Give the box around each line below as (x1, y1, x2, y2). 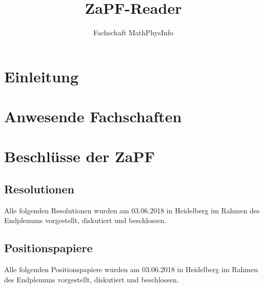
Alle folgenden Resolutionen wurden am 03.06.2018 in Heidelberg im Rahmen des (4, 205, 260, 215)
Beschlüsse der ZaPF (4, 146, 155, 167)
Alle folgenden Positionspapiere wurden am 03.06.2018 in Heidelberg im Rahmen (4, 264, 258, 275)
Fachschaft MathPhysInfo (93, 27, 174, 38)
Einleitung (4, 65, 79, 86)
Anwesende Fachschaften (4, 106, 182, 127)
